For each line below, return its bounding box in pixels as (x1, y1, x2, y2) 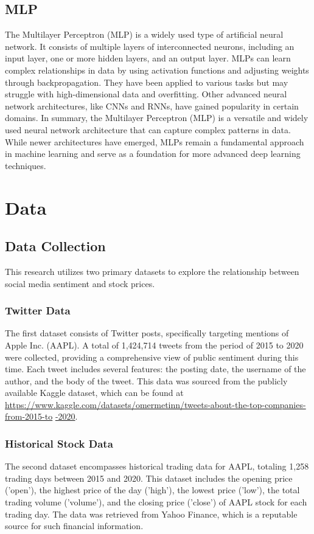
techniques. (5, 159, 46, 172)
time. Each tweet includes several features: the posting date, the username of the (5, 362, 306, 375)
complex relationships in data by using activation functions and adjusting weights (5, 63, 309, 76)
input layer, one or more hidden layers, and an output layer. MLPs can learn (5, 52, 291, 64)
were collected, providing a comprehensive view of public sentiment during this (5, 350, 299, 363)
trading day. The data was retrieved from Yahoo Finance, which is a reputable (5, 507, 298, 520)
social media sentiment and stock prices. (5, 277, 155, 290)
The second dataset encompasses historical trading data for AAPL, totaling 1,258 (5, 460, 309, 473)
